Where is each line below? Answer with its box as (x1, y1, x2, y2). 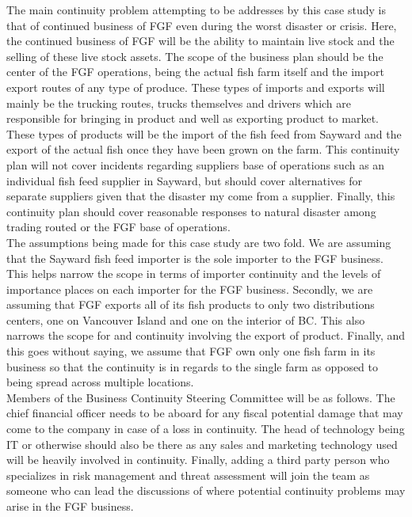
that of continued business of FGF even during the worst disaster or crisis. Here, (6, 17, 397, 33)
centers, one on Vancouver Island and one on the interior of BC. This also (6, 311, 365, 328)
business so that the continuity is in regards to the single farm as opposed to (6, 358, 379, 374)
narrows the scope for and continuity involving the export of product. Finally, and (6, 327, 406, 344)
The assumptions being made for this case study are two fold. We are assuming (6, 234, 391, 250)
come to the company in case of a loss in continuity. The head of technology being (6, 420, 405, 437)
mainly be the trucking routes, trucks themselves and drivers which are (6, 94, 351, 111)
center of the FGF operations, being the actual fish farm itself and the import (6, 63, 384, 80)
